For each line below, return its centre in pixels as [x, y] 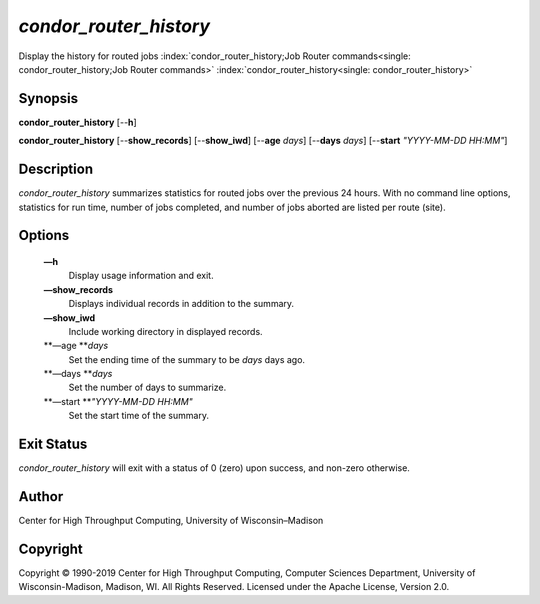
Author [41, 496]
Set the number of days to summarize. [147, 387]
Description [56, 169]
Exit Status [53, 444]
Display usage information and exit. [141, 276]
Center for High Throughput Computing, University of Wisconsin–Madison [171, 521]
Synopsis [48, 98]
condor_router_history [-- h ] [77, 122]
